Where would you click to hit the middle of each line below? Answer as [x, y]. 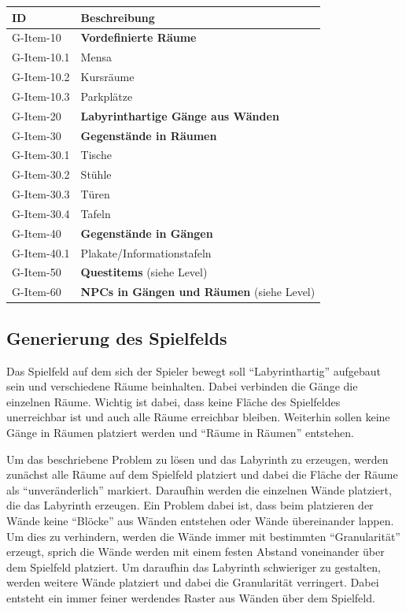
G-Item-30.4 [41, 213]
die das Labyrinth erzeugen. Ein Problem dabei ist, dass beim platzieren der [190, 505]
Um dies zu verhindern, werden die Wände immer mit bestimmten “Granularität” [203, 536]
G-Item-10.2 [41, 77]
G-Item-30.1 [41, 155]
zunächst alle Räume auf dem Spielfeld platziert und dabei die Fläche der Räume [202, 474]
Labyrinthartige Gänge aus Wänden [180, 115]
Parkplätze [107, 96]
